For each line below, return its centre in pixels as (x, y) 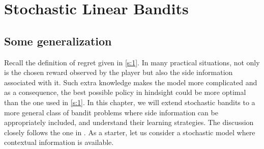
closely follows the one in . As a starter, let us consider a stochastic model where (130, 132)
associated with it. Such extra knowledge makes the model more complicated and (131, 82)
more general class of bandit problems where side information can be (111, 112)
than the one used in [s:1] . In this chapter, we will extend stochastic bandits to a (130, 102)
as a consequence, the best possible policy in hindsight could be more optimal (125, 92)
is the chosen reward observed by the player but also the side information (119, 72)
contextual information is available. (59, 142)
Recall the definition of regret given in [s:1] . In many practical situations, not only (132, 62)
